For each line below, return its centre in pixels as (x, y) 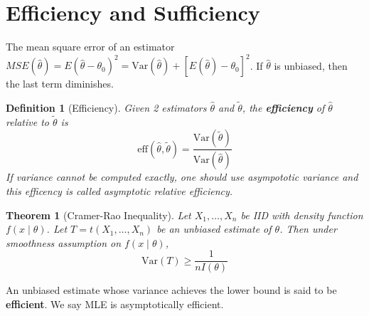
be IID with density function (302, 215)
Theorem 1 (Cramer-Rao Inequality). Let (98, 215)
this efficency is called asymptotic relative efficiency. (119, 190)
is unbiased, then (311, 65)
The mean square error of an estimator (90, 47)
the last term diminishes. (60, 84)
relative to (28, 121)
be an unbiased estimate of (214, 229)
